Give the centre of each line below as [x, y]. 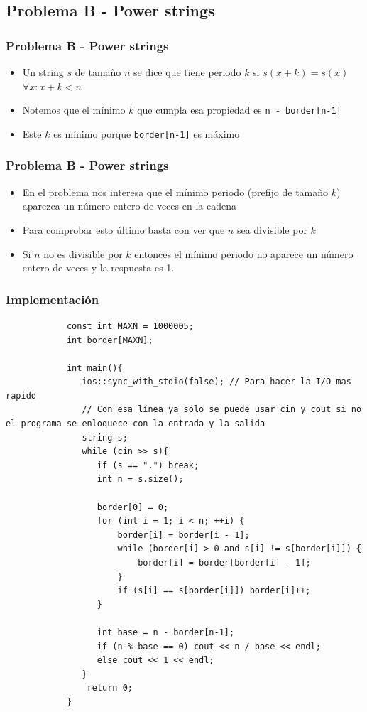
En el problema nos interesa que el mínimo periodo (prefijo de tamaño [175, 192]
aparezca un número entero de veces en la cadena [129, 206]
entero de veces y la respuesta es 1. [98, 268]
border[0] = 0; [133, 507]
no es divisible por [83, 253]
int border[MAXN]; [110, 340]
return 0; [110, 688]
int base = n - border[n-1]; [166, 632]
